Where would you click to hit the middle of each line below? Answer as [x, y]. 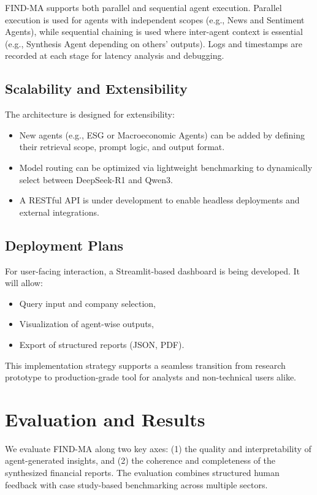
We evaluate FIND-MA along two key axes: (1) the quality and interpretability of [158, 448]
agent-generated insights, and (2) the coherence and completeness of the [140, 460]
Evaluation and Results [105, 419]
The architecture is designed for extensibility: [90, 114]
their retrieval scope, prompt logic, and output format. [122, 147]
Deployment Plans [64, 245]
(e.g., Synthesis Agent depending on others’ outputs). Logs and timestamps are [154, 43]
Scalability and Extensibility [96, 89]
